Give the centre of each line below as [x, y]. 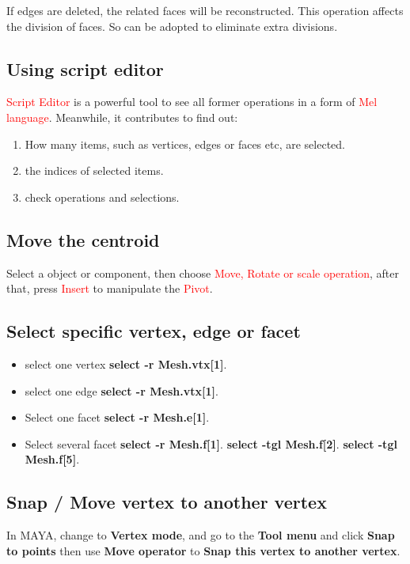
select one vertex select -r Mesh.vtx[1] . [126, 363]
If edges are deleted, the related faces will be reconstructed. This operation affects [205, 10]
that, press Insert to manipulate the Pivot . [110, 288]
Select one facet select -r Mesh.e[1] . [117, 417]
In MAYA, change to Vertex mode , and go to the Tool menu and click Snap [201, 535]
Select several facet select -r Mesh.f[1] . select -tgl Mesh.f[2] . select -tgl [211, 443]
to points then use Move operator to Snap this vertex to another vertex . [203, 550]
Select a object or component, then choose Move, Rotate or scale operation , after [203, 273]
